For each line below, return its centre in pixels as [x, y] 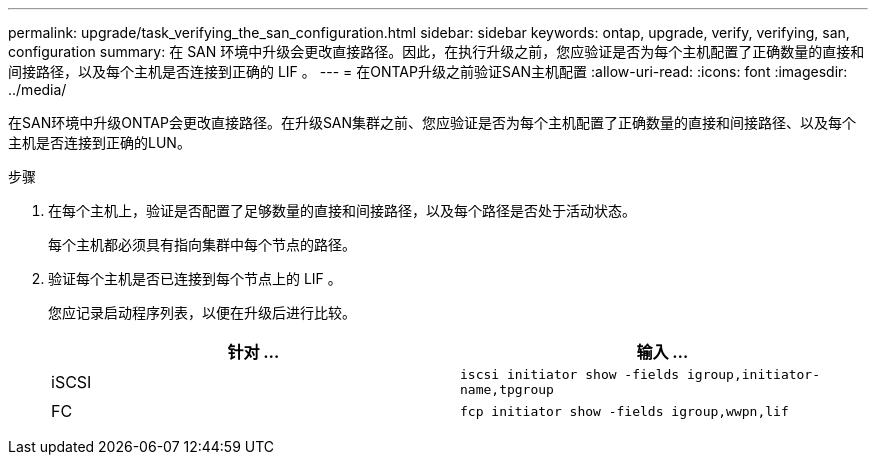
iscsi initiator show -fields [570, 374]
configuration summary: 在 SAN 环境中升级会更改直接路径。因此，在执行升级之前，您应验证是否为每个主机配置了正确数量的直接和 [436, 51]
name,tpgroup [507, 389]
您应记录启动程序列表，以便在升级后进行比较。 [202, 312]
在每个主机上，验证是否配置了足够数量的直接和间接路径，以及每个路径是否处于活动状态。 [342, 210]
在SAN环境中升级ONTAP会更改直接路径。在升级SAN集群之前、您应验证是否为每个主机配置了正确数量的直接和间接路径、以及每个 [432, 122]
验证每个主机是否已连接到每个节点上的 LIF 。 [195, 278]
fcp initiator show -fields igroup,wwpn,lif [624, 411]
